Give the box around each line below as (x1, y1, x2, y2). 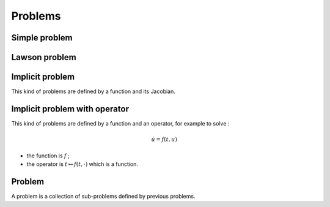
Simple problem (11, 32, 73, 43)
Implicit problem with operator (11, 103, 130, 114)
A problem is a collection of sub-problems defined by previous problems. (11, 192, 196, 200)
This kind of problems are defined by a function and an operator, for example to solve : (11, 120, 230, 127)
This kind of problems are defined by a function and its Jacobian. (11, 88, 175, 95)
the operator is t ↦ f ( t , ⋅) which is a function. (26, 160, 139, 168)
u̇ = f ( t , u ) (151, 136, 177, 143)
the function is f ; (26, 152, 70, 159)
